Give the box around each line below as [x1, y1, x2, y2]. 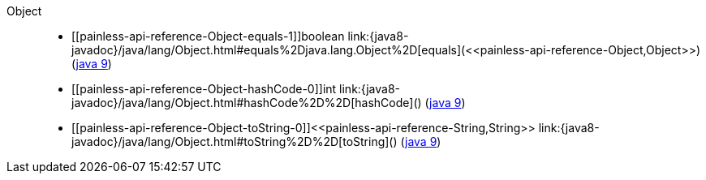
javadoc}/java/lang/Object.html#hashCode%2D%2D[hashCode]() [71, 96, 422, 109]
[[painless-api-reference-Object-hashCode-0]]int [71, 82, 337, 96]
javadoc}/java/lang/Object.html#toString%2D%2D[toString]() [71, 135, 398, 148]
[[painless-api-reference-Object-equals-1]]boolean [71, 29, 345, 43]
